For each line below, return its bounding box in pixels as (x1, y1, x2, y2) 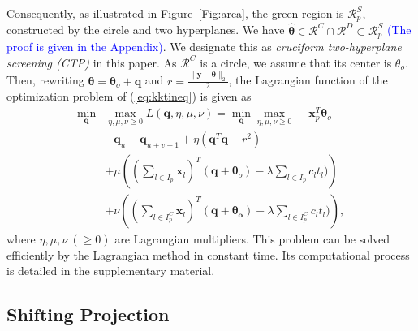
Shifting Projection (6, 302, 170, 327)
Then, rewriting (6, 71, 84, 88)
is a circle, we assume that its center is (200, 54, 392, 71)
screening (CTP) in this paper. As (6, 54, 177, 71)
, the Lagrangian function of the (228, 71, 388, 88)
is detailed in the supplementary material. (6, 262, 215, 279)
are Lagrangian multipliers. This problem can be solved (114, 230, 390, 247)
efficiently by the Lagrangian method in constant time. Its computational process (6, 246, 410, 263)
